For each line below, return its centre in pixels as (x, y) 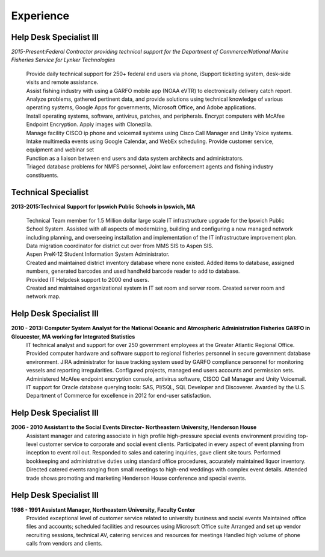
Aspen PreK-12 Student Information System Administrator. (98, 254)
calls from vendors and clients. (64, 544)
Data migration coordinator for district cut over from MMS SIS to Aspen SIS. (120, 246)
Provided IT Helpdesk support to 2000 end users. (88, 279)
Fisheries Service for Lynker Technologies (63, 60)
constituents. (42, 175)
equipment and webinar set (60, 150)
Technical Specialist (50, 192)
